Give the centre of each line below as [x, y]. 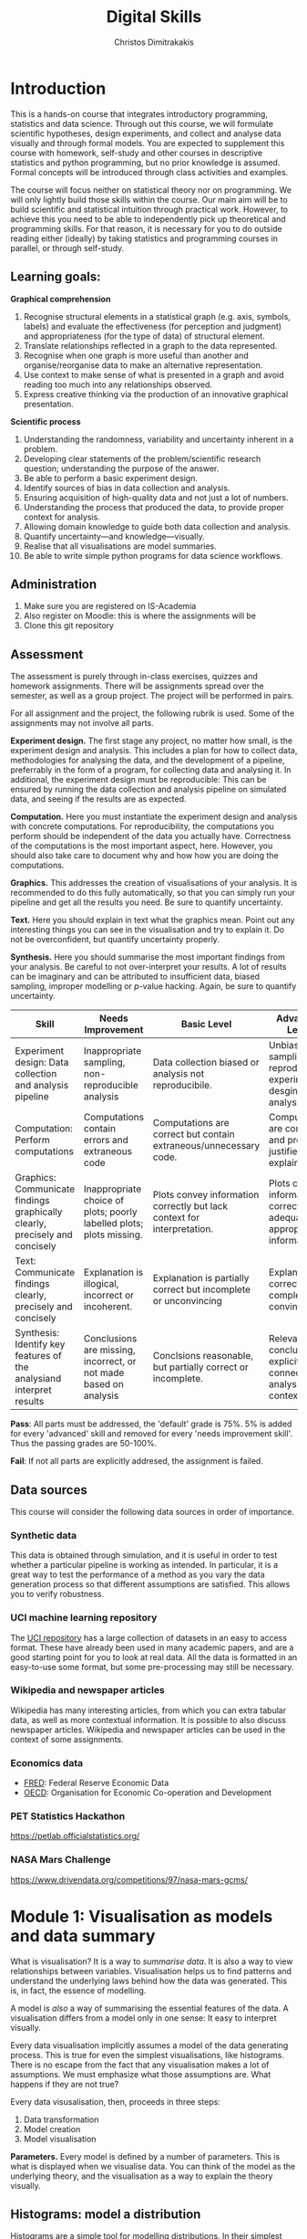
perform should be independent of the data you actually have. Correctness [151, 836]
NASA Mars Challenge [61, 1860]
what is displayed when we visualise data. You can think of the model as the [153, 2166]
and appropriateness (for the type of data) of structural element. [144, 336]
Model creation [52, 2129]
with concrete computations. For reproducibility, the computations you [142, 826]
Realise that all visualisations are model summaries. [120, 546]
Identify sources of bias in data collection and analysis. [127, 488]
